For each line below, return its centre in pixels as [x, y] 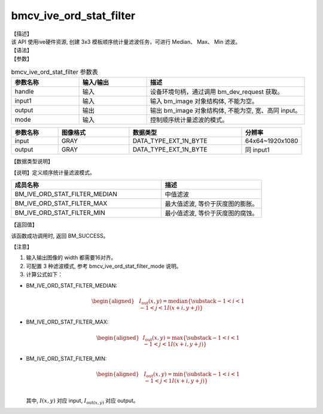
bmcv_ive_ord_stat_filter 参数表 [54, 72]
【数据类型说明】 [32, 161]
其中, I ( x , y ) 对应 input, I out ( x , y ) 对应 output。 [82, 401]
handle [24, 92]
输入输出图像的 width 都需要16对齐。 [71, 258]
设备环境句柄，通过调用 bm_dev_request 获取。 [217, 92]
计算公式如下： [44, 274]
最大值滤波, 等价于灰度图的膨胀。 [211, 204]
